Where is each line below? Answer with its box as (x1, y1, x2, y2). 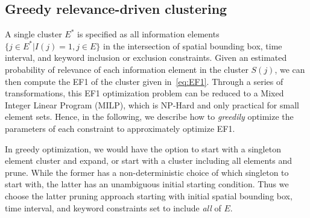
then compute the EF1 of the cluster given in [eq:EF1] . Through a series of (5, 75, 283, 87)
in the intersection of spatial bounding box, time (103, 39, 282, 52)
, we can (274, 63, 305, 75)
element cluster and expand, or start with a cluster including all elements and (5, 154, 293, 167)
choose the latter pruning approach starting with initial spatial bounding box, (5, 189, 293, 202)
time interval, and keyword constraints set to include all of (5, 201, 221, 214)
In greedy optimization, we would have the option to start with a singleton (5, 142, 281, 155)
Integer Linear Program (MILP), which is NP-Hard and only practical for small (5, 98, 299, 111)
